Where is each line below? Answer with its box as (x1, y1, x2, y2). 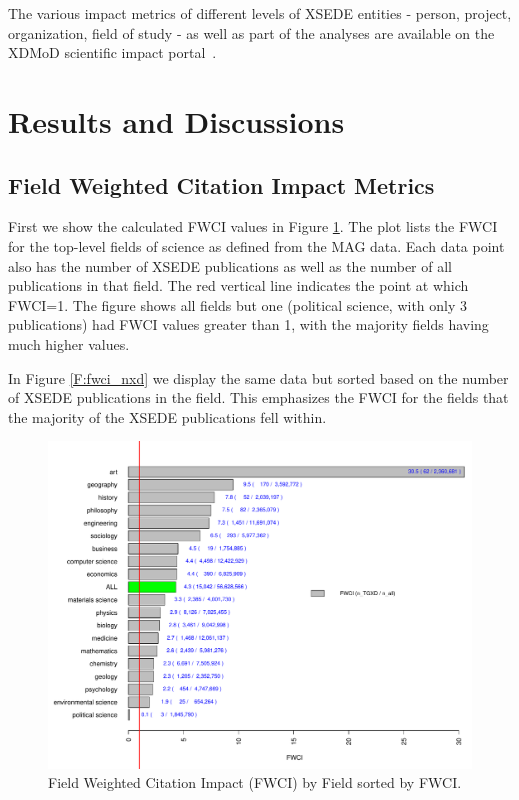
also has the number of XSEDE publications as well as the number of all (8, 255, 452, 276)
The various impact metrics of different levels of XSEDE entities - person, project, (8, 3, 512, 23)
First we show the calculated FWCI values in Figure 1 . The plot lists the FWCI (8, 216, 498, 237)
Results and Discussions (8, 100, 345, 141)
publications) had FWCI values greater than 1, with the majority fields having (8, 314, 489, 335)
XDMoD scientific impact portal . (8, 42, 217, 63)
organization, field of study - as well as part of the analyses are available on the (8, 22, 495, 43)
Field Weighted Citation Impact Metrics (8, 169, 435, 200)
